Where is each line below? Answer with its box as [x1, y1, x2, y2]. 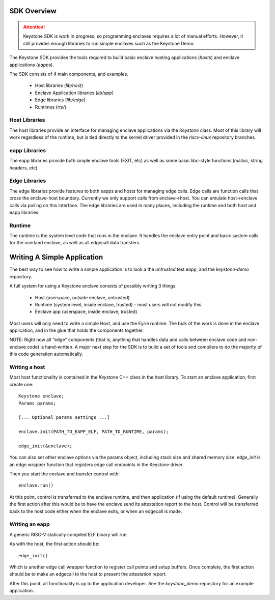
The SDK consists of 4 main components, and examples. [9, 71, 128, 77]
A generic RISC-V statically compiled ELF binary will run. [9, 531, 128, 537]
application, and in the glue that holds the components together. [9, 327, 144, 333]
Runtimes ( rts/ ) [35, 104, 66, 110]
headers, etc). [9, 164, 39, 170]
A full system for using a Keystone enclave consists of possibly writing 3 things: [9, 283, 177, 289]
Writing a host [9, 364, 45, 371]
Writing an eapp [9, 521, 50, 528]
